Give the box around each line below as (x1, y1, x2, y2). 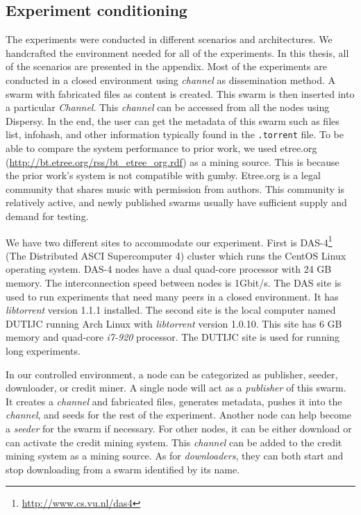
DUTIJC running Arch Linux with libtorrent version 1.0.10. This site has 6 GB (6, 316, 342, 330)
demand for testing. (6, 208, 89, 223)
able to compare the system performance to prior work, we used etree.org (6, 141, 317, 155)
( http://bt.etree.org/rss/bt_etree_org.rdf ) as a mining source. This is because (6, 154, 339, 169)
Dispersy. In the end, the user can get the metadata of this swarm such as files (6, 113, 339, 128)
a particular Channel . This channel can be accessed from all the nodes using (6, 100, 330, 115)
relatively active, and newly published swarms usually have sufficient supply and (6, 195, 347, 210)
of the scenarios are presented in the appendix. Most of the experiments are (6, 59, 327, 74)
